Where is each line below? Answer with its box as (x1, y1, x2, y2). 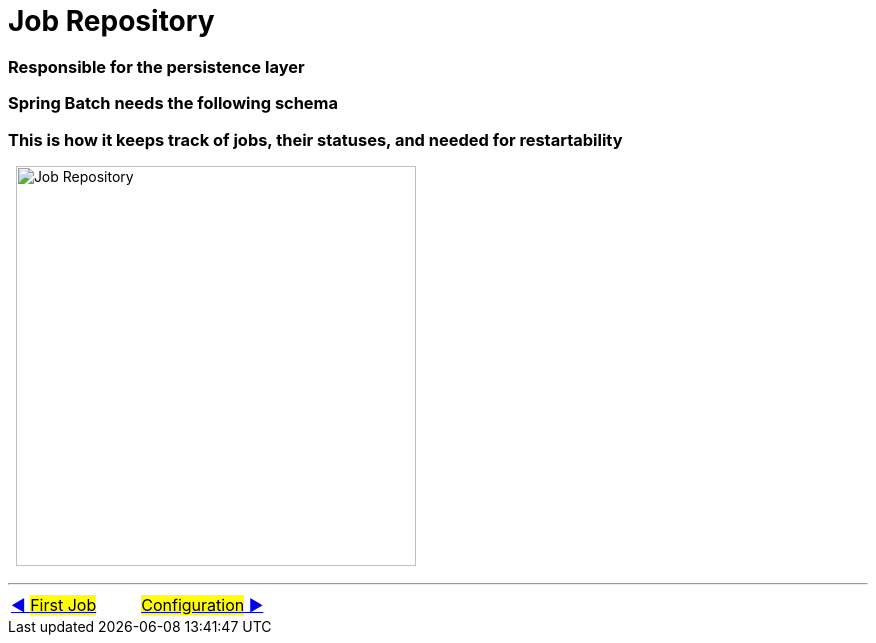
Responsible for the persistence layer (8, 56, 305, 77)
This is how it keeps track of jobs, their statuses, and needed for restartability (8, 129, 623, 150)
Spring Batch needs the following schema (8, 93, 339, 114)
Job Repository (8, 4, 215, 38)
